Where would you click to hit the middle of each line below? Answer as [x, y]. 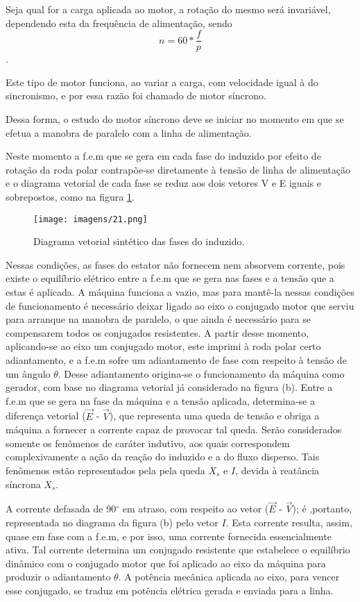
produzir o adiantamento [58, 577]
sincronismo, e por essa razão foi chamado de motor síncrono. [136, 95]
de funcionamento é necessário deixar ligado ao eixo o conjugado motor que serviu [180, 305]
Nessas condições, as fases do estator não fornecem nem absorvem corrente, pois [175, 264]
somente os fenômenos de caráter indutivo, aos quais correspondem [148, 443]
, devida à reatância [277, 470]
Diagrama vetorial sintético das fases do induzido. [139, 241]
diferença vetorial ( [46, 416]
